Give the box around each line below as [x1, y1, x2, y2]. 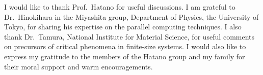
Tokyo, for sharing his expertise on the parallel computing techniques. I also [4, 21, 242, 32]
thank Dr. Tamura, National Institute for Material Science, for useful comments [4, 31, 255, 42]
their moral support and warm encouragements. [4, 61, 153, 71]
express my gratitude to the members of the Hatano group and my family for [4, 51, 245, 61]
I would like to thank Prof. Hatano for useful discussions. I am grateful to [4, 2, 235, 12]
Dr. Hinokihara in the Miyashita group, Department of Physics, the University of [4, 11, 259, 22]
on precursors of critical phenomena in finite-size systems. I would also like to [4, 41, 246, 52]
